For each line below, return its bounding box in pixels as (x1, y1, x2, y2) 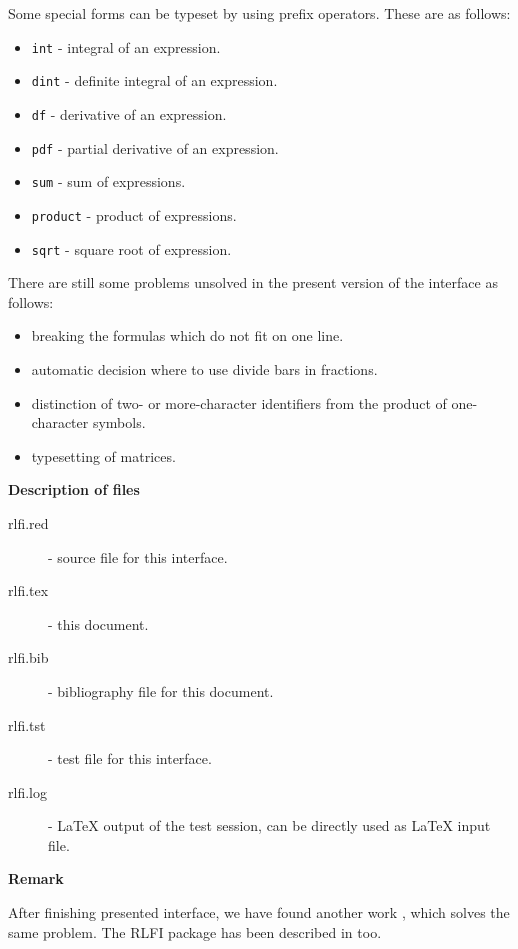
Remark (8, 868, 64, 889)
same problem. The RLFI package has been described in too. (8, 921, 382, 942)
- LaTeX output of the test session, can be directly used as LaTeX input (48, 815, 491, 836)
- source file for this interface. (48, 546, 228, 567)
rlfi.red (8, 512, 49, 533)
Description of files (8, 479, 140, 500)
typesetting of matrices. (31, 445, 176, 466)
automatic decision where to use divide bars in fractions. (31, 358, 378, 379)
